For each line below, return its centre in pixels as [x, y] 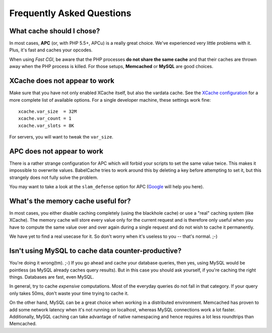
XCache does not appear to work [62, 81]
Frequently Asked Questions [70, 13]
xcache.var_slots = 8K [46, 125]
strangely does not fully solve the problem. [54, 177]
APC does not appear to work [56, 151]
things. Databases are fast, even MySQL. [52, 277]
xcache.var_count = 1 [45, 119]
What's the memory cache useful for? [70, 201]
